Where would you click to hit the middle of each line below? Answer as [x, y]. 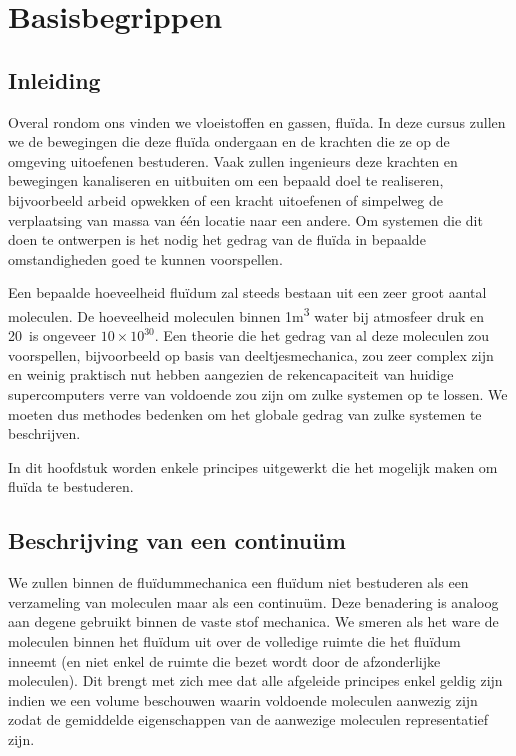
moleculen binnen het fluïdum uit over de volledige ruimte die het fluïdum [234, 640]
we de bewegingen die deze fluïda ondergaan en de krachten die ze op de [229, 141]
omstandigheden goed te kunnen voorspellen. [145, 258]
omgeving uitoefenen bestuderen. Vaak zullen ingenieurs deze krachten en [233, 160]
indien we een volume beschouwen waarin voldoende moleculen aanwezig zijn [243, 699]
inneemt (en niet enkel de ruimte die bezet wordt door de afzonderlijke [224, 660]
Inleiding [54, 79]
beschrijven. [44, 433]
